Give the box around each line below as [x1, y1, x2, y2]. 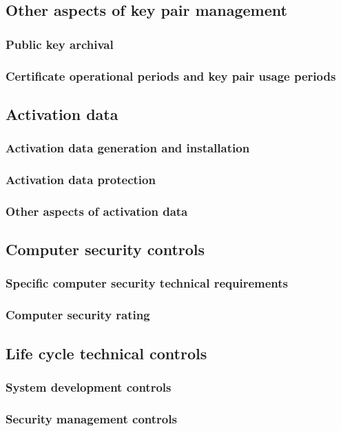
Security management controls [6, 410, 177, 427]
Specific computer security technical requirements [6, 274, 289, 292]
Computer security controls [6, 239, 205, 260]
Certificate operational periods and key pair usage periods [6, 67, 336, 84]
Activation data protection [6, 171, 156, 188]
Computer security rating [6, 306, 150, 323]
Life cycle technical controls [6, 342, 207, 363]
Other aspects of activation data [6, 202, 188, 219]
